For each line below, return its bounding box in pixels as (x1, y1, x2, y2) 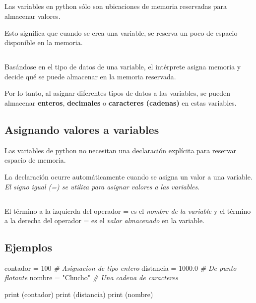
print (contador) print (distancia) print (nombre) (4, 289, 153, 300)
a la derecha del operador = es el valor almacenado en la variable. (4, 215, 205, 226)
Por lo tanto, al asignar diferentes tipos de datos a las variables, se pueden (4, 88, 231, 98)
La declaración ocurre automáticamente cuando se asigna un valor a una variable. (4, 171, 253, 182)
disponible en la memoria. (4, 37, 83, 48)
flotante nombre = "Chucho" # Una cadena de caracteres (4, 272, 178, 283)
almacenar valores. (4, 10, 61, 21)
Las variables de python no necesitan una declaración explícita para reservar (4, 145, 237, 155)
